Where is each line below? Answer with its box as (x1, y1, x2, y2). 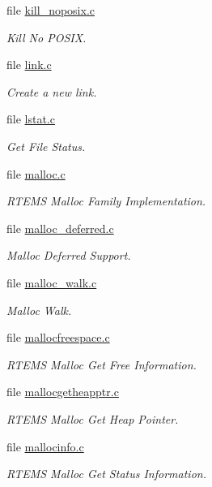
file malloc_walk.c (6, 274, 97, 291)
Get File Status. (6, 137, 86, 154)
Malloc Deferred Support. (6, 247, 131, 264)
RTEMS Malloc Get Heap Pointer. (6, 410, 179, 427)
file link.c (6, 56, 52, 73)
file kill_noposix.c (6, 2, 95, 18)
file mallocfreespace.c (6, 329, 110, 346)
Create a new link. (6, 83, 97, 100)
